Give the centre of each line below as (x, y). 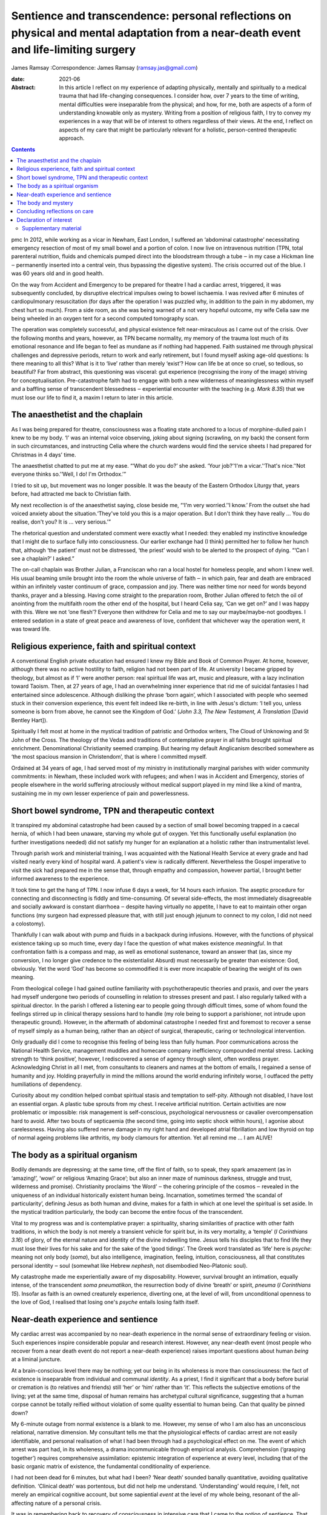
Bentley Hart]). (29, 720)
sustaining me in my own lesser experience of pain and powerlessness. (100, 793)
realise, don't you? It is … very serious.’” (61, 522)
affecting (22, 1503)
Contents (23, 149)
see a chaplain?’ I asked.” (43, 558)
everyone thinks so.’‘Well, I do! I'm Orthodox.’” (69, 474)
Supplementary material (52, 228)
